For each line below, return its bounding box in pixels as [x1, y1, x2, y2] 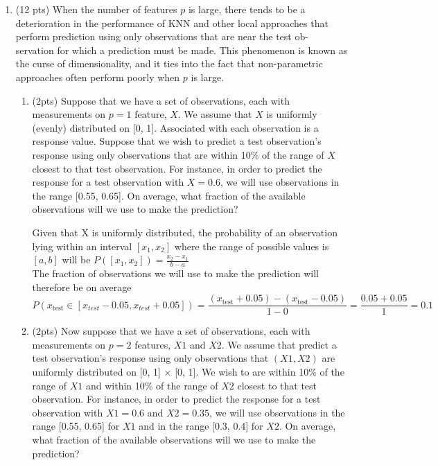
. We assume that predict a [221, 337, 337, 351]
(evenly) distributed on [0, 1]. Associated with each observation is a [32, 120, 319, 134]
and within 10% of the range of [85, 378, 218, 392]
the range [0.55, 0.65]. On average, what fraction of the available [32, 188, 306, 202]
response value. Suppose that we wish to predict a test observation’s [32, 134, 322, 148]
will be [62, 252, 91, 267]
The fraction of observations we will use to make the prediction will [32, 265, 319, 280]
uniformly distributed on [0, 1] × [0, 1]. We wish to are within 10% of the [32, 364, 344, 378]
